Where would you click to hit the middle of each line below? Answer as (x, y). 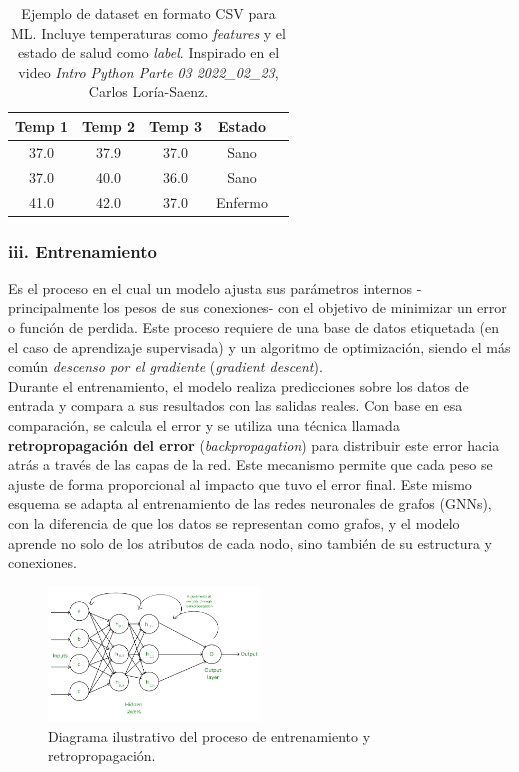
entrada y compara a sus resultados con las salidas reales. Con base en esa (235, 405)
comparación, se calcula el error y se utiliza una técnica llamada (204, 424)
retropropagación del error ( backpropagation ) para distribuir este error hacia (254, 444)
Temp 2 (109, 125)
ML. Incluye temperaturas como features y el (148, 32)
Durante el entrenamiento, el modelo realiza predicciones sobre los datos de (238, 385)
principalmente (53, 307)
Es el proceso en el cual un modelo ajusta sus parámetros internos (210, 287)
